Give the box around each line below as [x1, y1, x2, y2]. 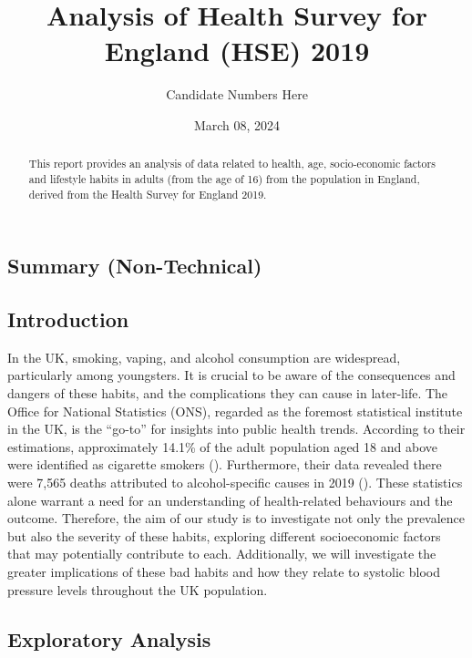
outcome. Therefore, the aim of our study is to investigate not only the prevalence [7, 509, 466, 528]
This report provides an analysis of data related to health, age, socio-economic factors [28, 156, 436, 171]
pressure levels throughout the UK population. [7, 580, 268, 599]
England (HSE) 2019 [104, 32, 370, 69]
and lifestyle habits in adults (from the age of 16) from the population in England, [28, 170, 420, 186]
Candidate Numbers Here [166, 85, 308, 104]
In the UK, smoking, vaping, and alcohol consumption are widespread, [7, 347, 401, 366]
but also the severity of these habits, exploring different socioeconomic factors [7, 526, 441, 545]
